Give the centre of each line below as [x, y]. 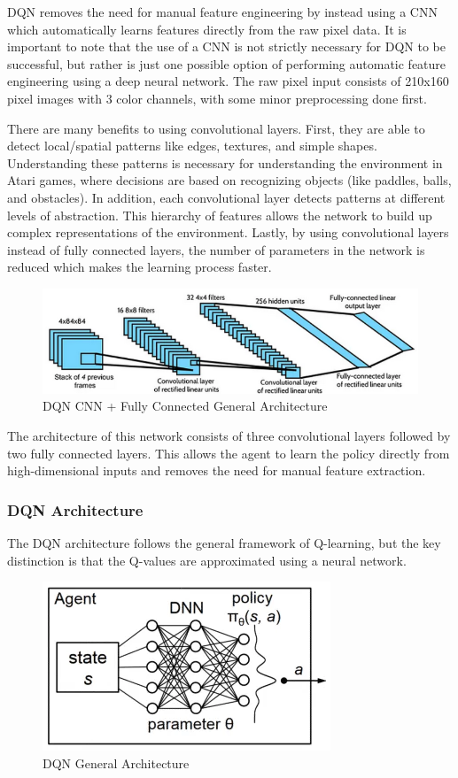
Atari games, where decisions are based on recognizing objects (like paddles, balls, [229, 180]
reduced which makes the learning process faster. [140, 267]
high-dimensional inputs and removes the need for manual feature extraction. [217, 470]
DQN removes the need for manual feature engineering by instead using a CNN [222, 12]
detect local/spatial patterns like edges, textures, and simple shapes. [192, 146]
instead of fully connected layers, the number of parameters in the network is [216, 249]
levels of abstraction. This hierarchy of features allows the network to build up [220, 215]
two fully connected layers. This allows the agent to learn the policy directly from [229, 453]
